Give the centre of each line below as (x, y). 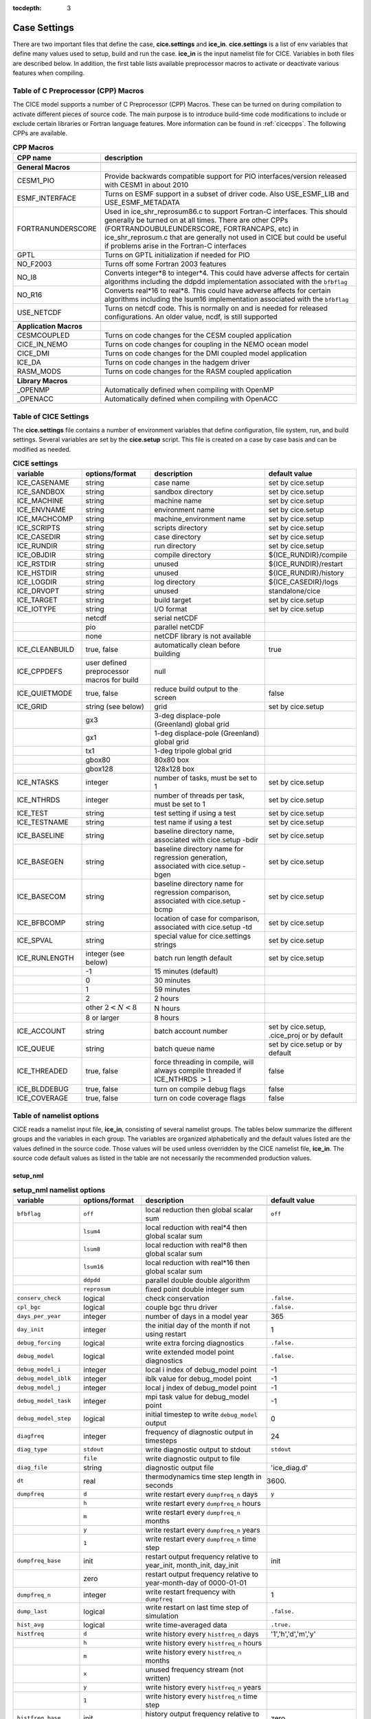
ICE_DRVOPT (38, 591)
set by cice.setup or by (305, 1044)
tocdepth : (27, 8)
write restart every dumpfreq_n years (203, 1530)
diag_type (32, 1450)
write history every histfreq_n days (202, 1634)
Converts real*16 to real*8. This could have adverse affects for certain (217, 291)
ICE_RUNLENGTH (45, 958)
